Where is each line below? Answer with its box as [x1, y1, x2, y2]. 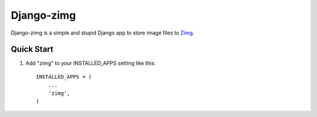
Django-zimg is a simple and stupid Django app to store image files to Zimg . [11, 29, 195, 36]
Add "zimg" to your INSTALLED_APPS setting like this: [25, 60, 156, 67]
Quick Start [11, 44, 53, 54]
